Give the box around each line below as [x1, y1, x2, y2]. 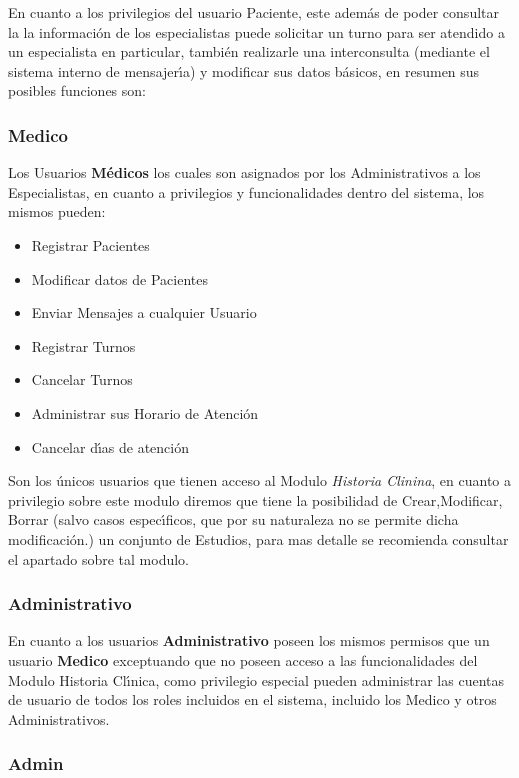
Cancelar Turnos [31, 369, 133, 390]
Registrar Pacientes [31, 234, 150, 255]
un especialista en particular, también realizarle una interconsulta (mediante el [8, 41, 490, 62]
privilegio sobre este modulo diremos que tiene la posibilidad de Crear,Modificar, [8, 489, 503, 510]
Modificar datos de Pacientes [31, 268, 208, 289]
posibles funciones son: [8, 80, 146, 101]
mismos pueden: [8, 201, 106, 222]
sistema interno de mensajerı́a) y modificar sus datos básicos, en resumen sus [8, 60, 480, 81]
